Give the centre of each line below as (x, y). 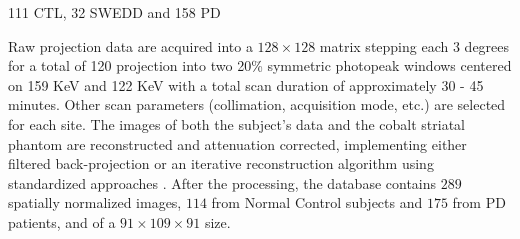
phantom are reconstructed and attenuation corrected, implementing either (237, 143)
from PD (479, 202)
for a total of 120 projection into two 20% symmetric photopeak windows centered (260, 65)
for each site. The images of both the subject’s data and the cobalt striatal (237, 123)
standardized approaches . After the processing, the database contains (222, 182)
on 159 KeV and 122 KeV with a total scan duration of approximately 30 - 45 (246, 84)
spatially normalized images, (95, 202)
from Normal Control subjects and (317, 202)
